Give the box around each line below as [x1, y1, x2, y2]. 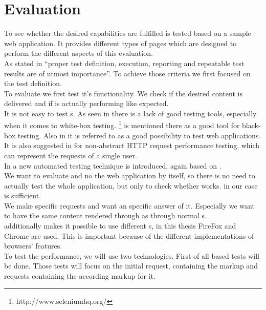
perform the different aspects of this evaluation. [4, 48, 153, 58]
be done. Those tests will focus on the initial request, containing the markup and [4, 260, 258, 271]
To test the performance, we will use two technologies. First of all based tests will [4, 250, 259, 261]
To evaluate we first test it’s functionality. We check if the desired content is [4, 88, 242, 98]
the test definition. [4, 78, 62, 89]
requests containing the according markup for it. [4, 271, 156, 281]
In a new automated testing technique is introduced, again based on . [4, 160, 221, 171]
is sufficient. [4, 190, 41, 201]
